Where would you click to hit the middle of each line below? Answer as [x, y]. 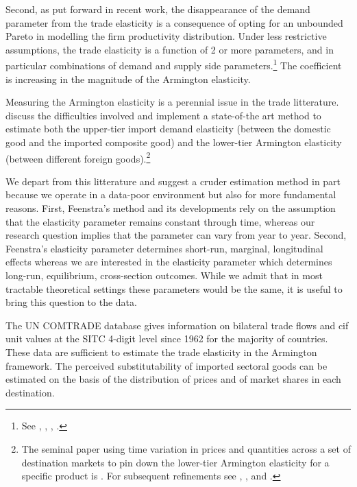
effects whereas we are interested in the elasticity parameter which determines [169, 262]
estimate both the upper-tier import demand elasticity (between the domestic [168, 129]
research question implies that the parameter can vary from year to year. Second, [176, 235]
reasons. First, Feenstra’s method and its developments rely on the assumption [171, 208]
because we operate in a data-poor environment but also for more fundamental [171, 194]
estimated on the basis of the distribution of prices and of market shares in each [173, 379]
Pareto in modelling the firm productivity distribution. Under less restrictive [166, 36]
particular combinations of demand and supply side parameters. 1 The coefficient [174, 64]
